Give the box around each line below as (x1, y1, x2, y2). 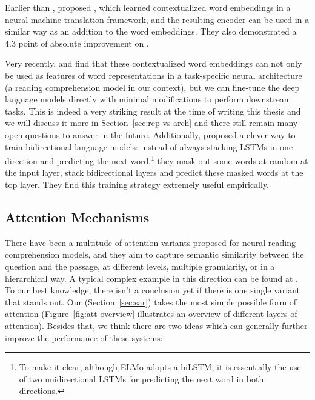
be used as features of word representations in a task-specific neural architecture (5, 68, 302, 81)
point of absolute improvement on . (18, 36, 149, 49)
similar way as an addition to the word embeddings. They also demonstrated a (5, 25, 297, 38)
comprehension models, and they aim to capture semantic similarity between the (5, 248, 304, 261)
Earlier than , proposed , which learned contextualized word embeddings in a (5, 1, 291, 13)
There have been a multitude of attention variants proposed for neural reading (5, 236, 296, 248)
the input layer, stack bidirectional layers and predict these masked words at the (5, 166, 303, 179)
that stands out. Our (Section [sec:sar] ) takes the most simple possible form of (5, 295, 297, 308)
